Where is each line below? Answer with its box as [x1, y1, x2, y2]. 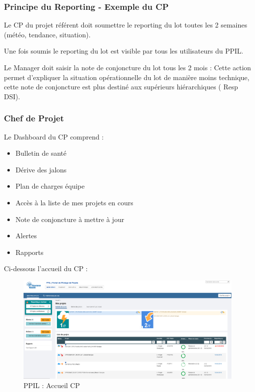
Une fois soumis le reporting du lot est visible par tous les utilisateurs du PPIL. [4, 46, 243, 56]
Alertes [15, 230, 37, 241]
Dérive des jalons [15, 164, 67, 174]
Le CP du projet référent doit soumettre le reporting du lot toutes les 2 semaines [4, 20, 248, 30]
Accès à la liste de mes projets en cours [15, 197, 133, 207]
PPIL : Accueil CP [24, 380, 80, 391]
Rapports [15, 247, 44, 257]
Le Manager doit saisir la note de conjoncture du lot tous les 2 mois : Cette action [4, 62, 251, 72]
